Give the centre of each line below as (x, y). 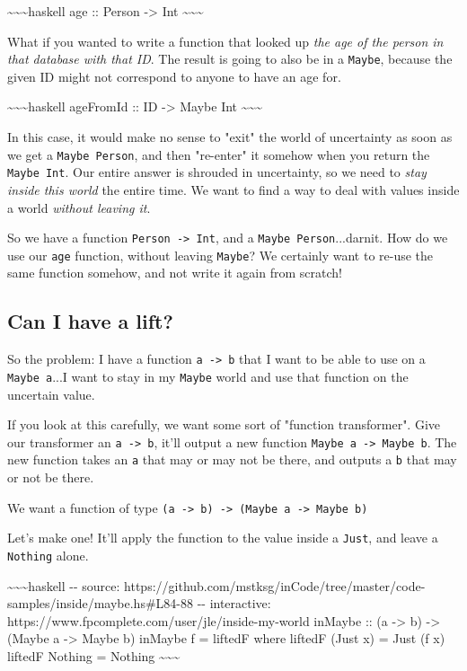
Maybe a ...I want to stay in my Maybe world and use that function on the (208, 376)
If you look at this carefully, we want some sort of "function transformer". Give (224, 424)
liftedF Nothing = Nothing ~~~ (94, 655)
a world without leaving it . (79, 207)
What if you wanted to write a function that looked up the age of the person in (225, 41)
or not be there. (51, 477)
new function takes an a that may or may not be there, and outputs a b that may (232, 459)
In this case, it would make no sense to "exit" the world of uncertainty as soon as (230, 137)
